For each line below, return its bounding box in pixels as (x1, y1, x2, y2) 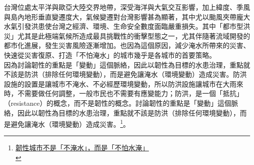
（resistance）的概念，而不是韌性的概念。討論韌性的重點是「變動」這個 (4, 97, 232, 108)
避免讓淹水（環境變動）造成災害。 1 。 (10, 118, 130, 129)
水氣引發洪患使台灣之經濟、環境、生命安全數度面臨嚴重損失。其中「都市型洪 (4, 21, 250, 31)
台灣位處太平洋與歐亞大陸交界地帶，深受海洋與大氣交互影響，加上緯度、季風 (4, 2, 250, 12)
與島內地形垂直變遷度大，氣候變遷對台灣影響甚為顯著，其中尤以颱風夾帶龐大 (4, 11, 250, 22)
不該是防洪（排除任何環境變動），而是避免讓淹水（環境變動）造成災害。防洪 (4, 69, 247, 79)
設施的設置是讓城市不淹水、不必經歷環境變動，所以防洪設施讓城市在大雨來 (4, 78, 243, 89)
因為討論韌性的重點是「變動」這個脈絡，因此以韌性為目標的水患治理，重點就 (4, 59, 250, 70)
